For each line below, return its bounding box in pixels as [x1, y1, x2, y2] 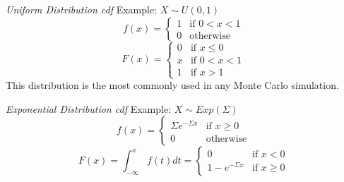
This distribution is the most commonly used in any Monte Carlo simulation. [6, 78, 339, 92]
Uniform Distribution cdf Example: [6, 2, 158, 16]
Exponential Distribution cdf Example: [6, 101, 172, 116]
